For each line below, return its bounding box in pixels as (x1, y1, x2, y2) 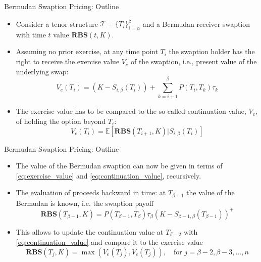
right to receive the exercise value (16, 56, 120, 67)
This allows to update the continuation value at (16, 226, 164, 237)
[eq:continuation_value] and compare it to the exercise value (16, 237, 203, 247)
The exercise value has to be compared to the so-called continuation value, (16, 106, 246, 116)
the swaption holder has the (169, 46, 255, 57)
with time (16, 29, 46, 39)
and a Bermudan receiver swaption (142, 18, 250, 29)
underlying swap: (16, 66, 69, 76)
